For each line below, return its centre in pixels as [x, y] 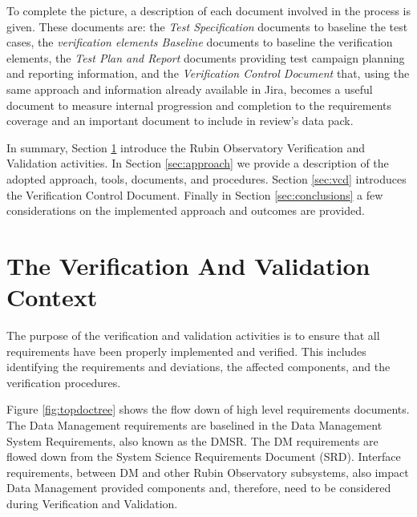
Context [52, 297]
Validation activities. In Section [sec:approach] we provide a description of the [198, 163]
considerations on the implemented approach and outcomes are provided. [186, 210]
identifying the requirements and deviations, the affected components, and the [198, 367]
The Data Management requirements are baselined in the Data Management [194, 425]
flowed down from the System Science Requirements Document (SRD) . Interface [204, 456]
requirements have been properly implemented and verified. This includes [186, 351]
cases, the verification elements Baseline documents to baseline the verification [200, 42]
